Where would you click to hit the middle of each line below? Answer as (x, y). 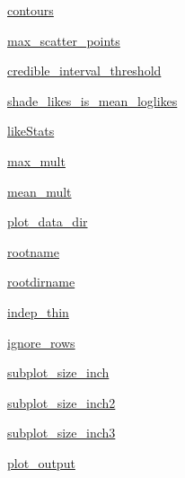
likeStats (31, 131)
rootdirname (41, 282)
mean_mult (40, 191)
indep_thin (38, 311)
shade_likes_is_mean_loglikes (92, 100)
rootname (33, 251)
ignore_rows (41, 342)
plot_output (41, 462)
